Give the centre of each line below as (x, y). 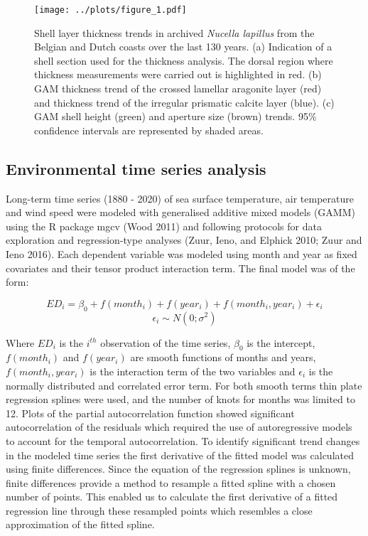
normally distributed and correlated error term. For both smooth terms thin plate (184, 385)
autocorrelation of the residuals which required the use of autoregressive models (179, 427)
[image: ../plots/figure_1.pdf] (110, 10)
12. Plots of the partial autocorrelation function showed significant (150, 413)
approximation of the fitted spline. (80, 524)
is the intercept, (281, 342)
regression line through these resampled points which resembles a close (159, 510)
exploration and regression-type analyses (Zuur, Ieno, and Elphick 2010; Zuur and (184, 240)
